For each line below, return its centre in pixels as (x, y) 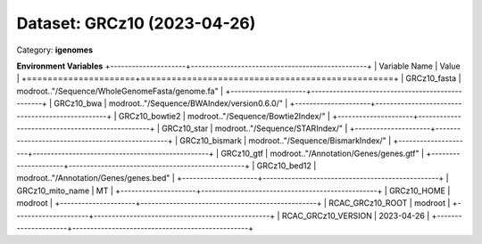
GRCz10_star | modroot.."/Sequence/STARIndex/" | (255, 128)
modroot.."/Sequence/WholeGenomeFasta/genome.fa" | (120, 91)
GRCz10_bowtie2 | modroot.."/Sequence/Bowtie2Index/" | (224, 116)
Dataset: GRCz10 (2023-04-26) (136, 23)
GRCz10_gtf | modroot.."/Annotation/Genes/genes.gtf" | (322, 153)
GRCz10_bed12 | (287, 166)
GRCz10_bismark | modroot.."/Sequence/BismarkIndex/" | (286, 141)
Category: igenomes (55, 50)
